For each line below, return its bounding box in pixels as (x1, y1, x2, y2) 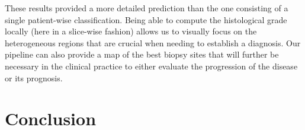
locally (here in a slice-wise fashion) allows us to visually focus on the (5, 25, 257, 37)
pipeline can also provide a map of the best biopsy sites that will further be (5, 48, 279, 61)
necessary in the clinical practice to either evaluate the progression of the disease (5, 59, 298, 72)
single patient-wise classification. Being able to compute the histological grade (5, 13, 287, 26)
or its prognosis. (5, 71, 63, 84)
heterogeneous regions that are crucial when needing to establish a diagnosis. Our (5, 36, 301, 49)
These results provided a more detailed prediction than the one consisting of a (5, 2, 288, 14)
